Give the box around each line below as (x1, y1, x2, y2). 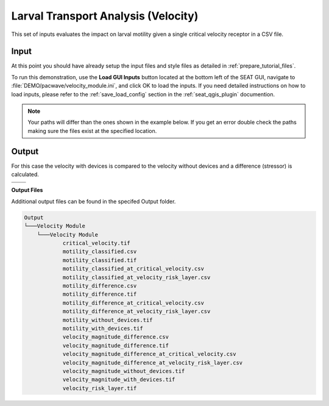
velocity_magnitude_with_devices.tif (62, 376, 175, 383)
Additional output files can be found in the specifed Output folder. (11, 198, 176, 205)
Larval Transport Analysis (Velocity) (11, 9, 199, 23)
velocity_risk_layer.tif (62, 385, 137, 391)
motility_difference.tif (62, 291, 137, 298)
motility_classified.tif (62, 257, 137, 263)
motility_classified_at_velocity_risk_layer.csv (62, 274, 211, 280)
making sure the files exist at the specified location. (27, 127, 157, 134)
